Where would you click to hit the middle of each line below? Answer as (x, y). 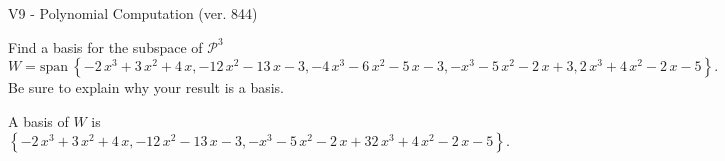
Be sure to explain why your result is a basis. (146, 87)
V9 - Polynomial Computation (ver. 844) (133, 13)
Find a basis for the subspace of (105, 46)
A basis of (38, 120)
